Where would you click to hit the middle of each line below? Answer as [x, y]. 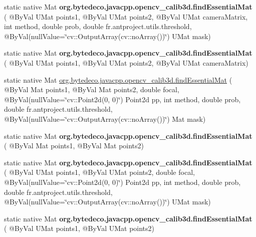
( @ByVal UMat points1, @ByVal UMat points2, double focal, [99, 172]
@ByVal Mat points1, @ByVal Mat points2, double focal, [92, 89]
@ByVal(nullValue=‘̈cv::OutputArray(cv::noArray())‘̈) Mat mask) [105, 118]
